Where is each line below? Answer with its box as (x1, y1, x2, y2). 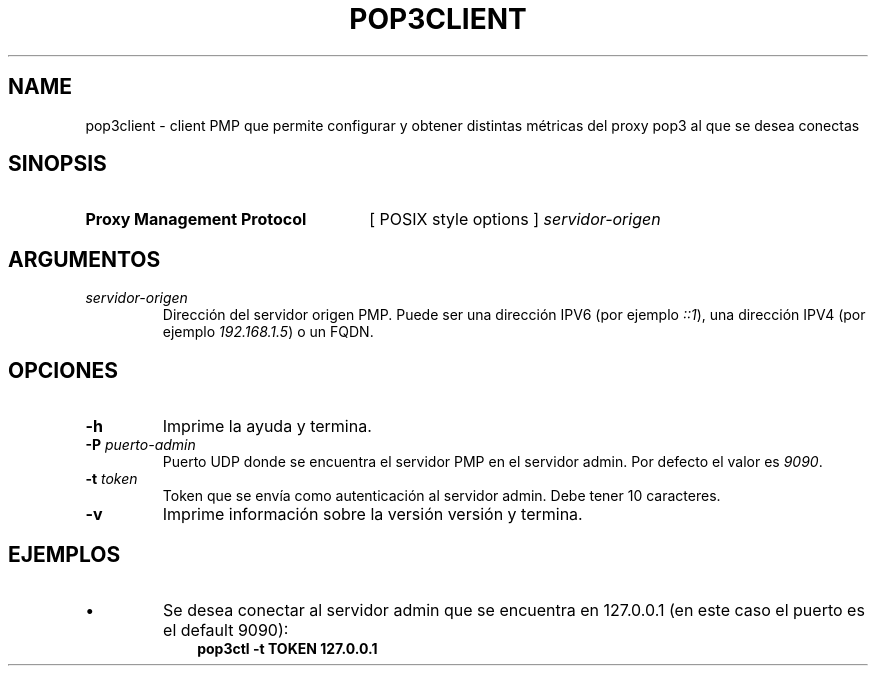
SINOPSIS (8, 151, 107, 177)
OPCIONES (8, 357, 118, 383)
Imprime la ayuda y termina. (162, 416, 372, 437)
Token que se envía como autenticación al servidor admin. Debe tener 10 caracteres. (162, 487, 721, 505)
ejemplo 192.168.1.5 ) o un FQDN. (162, 323, 374, 341)
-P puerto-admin (85, 436, 196, 454)
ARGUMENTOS (8, 246, 161, 272)
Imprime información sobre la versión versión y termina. (162, 504, 583, 525)
